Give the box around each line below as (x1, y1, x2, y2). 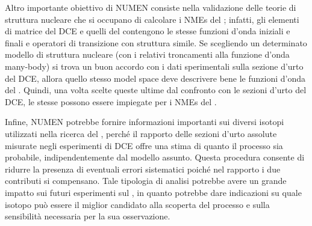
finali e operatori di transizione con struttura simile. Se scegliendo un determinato (5, 36, 307, 49)
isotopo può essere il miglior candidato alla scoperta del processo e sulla (5, 198, 270, 210)
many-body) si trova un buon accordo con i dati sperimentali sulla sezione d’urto (5, 60, 304, 72)
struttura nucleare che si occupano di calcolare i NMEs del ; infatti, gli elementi (5, 13, 299, 25)
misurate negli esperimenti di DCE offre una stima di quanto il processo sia (5, 139, 283, 151)
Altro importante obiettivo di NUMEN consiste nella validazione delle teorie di (5, 1, 296, 13)
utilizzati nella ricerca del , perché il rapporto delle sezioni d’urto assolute (5, 127, 277, 139)
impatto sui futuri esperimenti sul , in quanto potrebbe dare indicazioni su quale (5, 186, 302, 198)
